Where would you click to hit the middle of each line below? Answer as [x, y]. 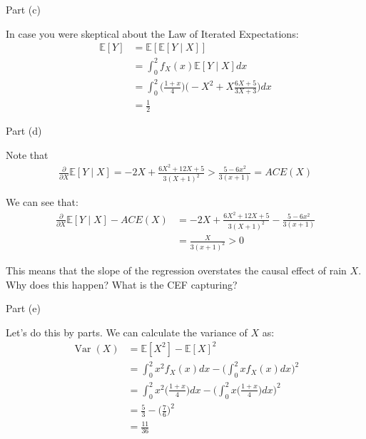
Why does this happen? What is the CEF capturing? [122, 284]
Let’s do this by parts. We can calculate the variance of [127, 332]
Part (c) [23, 9]
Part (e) [23, 308]
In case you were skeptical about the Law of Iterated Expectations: [152, 33]
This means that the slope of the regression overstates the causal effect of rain [176, 270]
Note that [27, 154]
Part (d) [24, 131]
